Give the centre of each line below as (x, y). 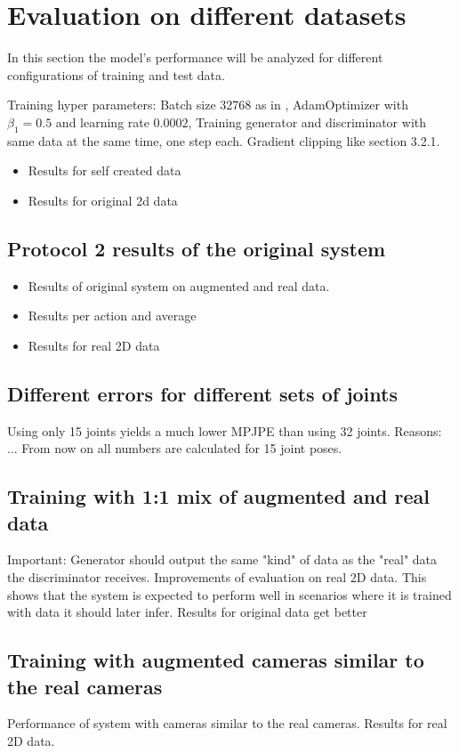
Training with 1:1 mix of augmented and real (218, 496)
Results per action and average (112, 316)
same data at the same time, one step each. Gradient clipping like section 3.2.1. (224, 140)
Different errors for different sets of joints (202, 393)
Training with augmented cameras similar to (216, 660)
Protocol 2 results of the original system (197, 248)
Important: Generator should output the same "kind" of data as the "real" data (222, 559)
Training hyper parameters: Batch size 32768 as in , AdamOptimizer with (208, 105)
